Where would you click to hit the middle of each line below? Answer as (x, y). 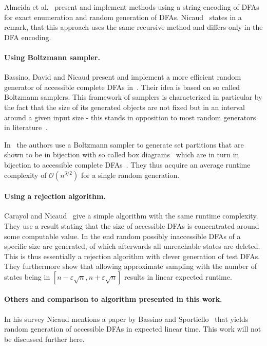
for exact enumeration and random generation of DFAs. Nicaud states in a (123, 17)
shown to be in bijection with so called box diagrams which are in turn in (122, 154)
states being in (27, 276)
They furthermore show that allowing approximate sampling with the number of (130, 266)
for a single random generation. (130, 175)
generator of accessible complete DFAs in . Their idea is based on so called (122, 87)
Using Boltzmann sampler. (52, 57)
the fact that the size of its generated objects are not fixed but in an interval (125, 107)
